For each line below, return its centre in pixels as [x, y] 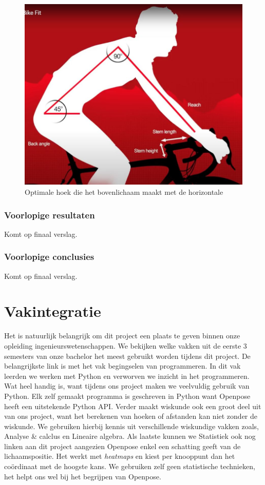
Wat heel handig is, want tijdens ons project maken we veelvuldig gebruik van [127, 386]
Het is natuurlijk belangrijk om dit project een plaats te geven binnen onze [122, 336]
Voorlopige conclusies [49, 257]
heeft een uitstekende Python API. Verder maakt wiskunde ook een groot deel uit [133, 406]
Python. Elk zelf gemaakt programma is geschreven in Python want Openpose [127, 396]
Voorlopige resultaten [50, 215]
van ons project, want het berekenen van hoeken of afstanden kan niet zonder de [131, 416]
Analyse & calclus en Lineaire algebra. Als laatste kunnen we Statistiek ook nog [130, 436]
